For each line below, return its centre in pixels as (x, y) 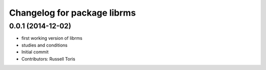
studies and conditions (44, 45)
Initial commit (35, 52)
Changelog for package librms (72, 13)
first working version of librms (52, 38)
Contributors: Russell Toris (49, 59)
